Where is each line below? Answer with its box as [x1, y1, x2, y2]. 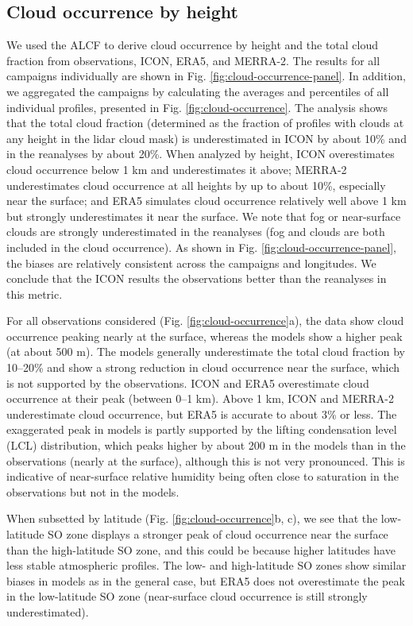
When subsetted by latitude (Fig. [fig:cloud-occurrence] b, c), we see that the [6, 510, 378, 527]
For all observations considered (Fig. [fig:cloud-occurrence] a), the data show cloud [6, 312, 404, 329]
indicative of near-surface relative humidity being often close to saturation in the [6, 468, 399, 485]
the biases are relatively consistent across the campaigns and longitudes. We [6, 254, 376, 271]
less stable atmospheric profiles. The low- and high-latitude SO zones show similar [6, 557, 407, 574]
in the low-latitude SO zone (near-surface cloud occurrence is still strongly [6, 588, 368, 605]
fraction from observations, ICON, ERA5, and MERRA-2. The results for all [6, 52, 380, 68]
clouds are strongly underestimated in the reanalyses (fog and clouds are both [6, 223, 385, 240]
